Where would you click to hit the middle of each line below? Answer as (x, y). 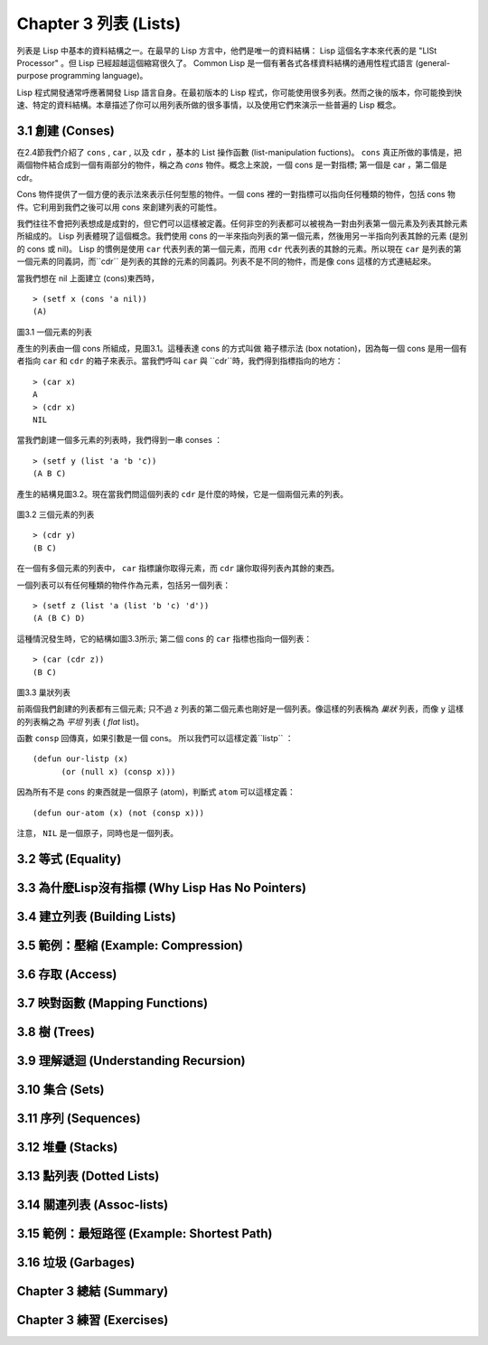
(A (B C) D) (59, 618)
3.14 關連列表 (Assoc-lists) (93, 1205)
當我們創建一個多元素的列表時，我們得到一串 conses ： (120, 440)
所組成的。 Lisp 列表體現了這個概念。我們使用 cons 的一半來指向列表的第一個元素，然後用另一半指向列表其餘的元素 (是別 (243, 236)
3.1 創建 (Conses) (66, 131)
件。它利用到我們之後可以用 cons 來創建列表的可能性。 (119, 207)
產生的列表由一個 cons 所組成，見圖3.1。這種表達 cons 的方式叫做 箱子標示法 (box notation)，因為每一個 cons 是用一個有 (242, 349)
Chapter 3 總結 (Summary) (93, 1291)
